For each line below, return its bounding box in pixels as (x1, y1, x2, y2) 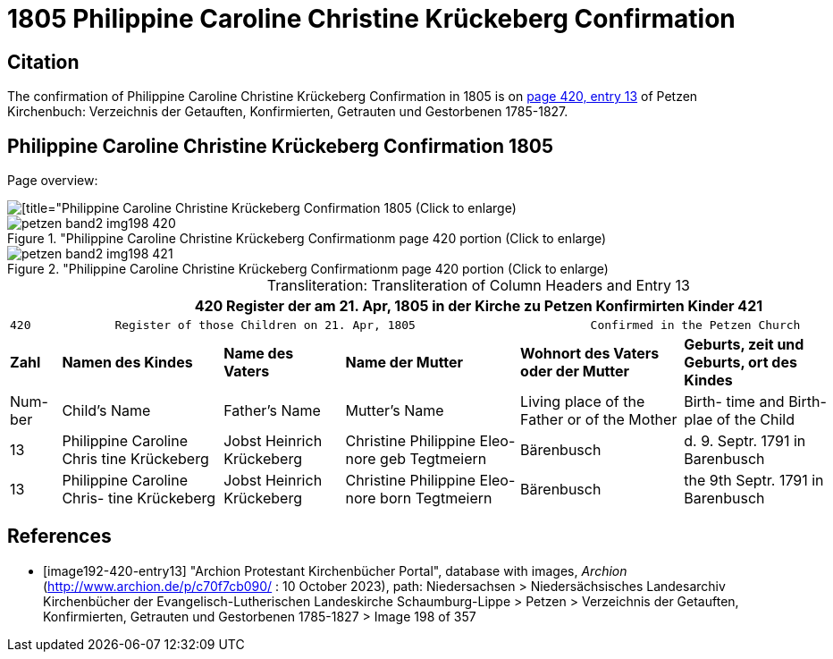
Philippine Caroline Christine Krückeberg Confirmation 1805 (7, 134, 554, 157)
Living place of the (520, 393, 645, 411)
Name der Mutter (345, 353, 464, 372)
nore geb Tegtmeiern (345, 450, 487, 469)
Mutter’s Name (345, 401, 444, 420)
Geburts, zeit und (684, 335, 804, 354)
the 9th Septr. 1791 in (684, 471, 824, 490)
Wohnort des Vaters (520, 344, 660, 363)
